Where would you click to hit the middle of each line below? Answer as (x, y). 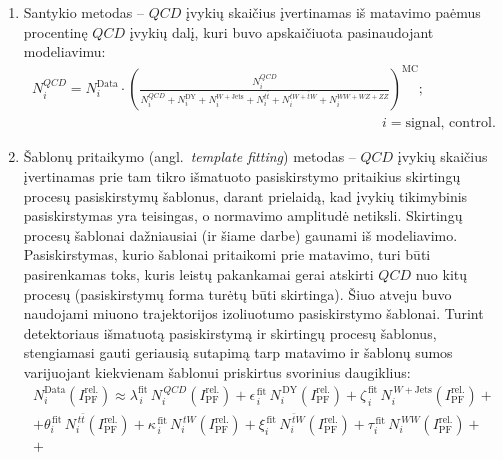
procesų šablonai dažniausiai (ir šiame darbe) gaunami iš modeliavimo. (240, 234)
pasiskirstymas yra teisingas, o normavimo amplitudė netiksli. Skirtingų (243, 215)
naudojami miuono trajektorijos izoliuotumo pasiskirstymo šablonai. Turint (253, 313)
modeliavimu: (64, 51)
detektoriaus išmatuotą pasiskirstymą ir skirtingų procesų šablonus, (230, 332)
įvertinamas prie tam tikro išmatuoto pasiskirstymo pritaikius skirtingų (242, 175)
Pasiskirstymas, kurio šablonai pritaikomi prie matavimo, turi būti (227, 254)
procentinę (55, 31)
